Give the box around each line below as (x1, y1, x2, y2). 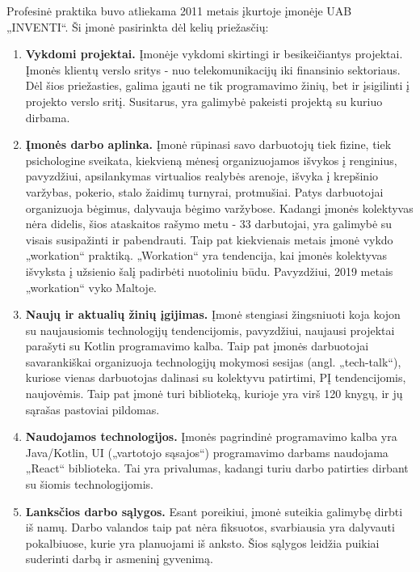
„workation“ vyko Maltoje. (25, 278, 157, 295)
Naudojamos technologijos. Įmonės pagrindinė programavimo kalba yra (25, 428, 397, 445)
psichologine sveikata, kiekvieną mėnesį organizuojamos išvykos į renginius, (25, 151, 397, 168)
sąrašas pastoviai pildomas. (25, 400, 160, 417)
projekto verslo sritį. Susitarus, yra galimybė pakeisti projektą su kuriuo (25, 92, 383, 109)
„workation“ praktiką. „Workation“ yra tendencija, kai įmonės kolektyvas (25, 247, 387, 264)
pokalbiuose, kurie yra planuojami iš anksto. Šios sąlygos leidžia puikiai (25, 534, 380, 551)
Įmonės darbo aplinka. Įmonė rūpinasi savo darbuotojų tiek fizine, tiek (25, 136, 392, 153)
